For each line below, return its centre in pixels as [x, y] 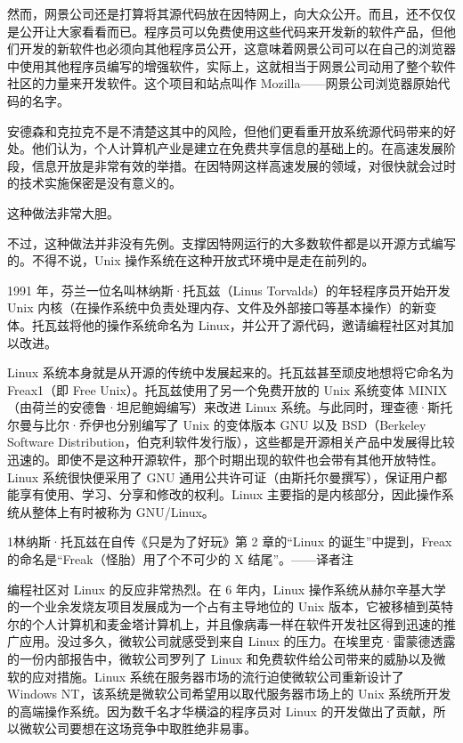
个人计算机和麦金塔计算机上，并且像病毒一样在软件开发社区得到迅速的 [237, 623]
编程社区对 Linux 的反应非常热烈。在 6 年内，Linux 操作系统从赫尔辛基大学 [227, 589]
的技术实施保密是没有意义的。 [94, 183]
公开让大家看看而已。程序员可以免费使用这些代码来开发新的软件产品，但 [231, 31]
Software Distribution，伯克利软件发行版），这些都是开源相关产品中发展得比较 [231, 442]
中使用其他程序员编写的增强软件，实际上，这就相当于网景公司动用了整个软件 [231, 65]
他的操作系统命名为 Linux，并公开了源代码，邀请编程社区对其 [261, 324]
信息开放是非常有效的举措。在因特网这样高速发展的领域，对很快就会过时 [244, 165]
